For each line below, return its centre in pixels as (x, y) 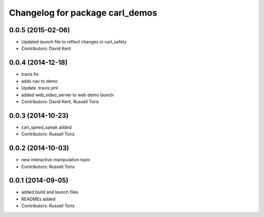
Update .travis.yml (40, 88)
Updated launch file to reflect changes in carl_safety (74, 42)
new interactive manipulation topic (56, 160)
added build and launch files (50, 192)
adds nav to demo (40, 81)
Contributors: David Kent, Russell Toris (60, 101)
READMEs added (38, 199)
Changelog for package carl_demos (83, 13)
